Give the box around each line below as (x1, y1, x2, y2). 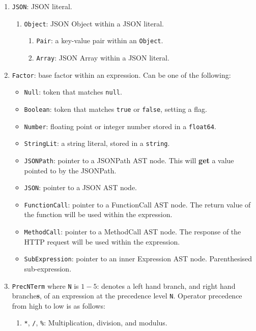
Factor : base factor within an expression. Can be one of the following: (12, 69, 231, 80)
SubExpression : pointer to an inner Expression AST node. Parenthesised (24, 253, 252, 264)
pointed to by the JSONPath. (24, 165, 117, 175)
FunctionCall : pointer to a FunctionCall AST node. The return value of (24, 199, 251, 209)
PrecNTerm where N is (12, 280, 79, 291)
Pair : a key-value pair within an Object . (36, 35, 163, 46)
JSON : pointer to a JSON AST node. (24, 182, 137, 193)
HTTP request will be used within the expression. (24, 236, 180, 247)
